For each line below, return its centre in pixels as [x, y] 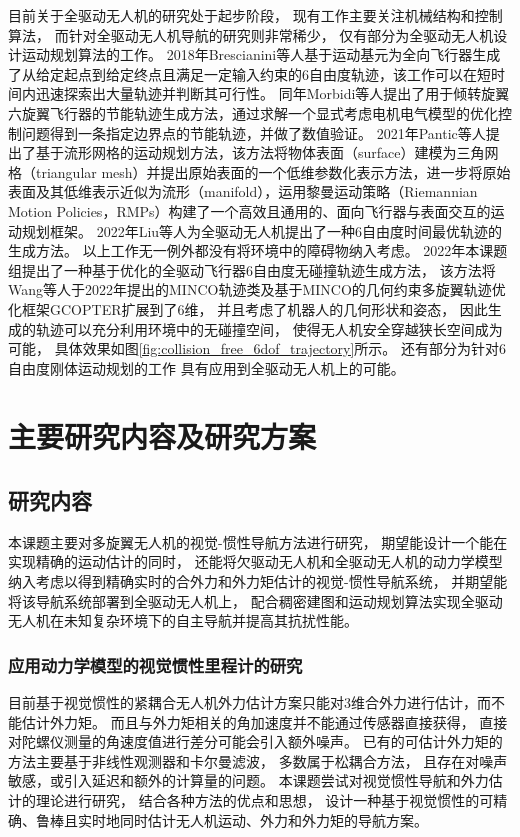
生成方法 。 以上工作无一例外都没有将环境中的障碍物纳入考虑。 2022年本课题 [258, 250]
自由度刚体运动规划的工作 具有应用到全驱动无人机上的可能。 [206, 367]
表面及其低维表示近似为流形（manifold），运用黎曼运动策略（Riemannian [243, 191]
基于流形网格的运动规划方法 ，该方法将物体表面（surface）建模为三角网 [267, 152]
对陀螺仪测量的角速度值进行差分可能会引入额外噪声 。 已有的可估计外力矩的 [255, 741]
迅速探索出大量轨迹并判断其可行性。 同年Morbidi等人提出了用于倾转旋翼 [272, 93]
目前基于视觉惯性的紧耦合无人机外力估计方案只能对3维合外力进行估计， [242, 702]
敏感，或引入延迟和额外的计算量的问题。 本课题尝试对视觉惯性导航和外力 [248, 780]
